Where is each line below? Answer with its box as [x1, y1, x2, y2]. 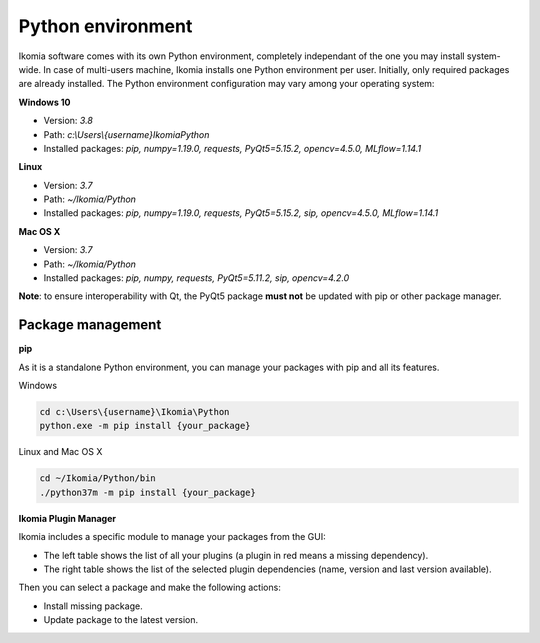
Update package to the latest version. [43, 614, 199, 626]
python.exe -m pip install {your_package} [39, 420, 251, 432]
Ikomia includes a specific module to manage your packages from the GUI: [18, 531, 326, 543]
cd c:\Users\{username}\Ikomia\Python [39, 406, 230, 418]
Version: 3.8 [43, 115, 94, 127]
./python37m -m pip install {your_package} [39, 486, 257, 498]
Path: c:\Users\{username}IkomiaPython [43, 128, 210, 140]
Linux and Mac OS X [18, 446, 103, 458]
